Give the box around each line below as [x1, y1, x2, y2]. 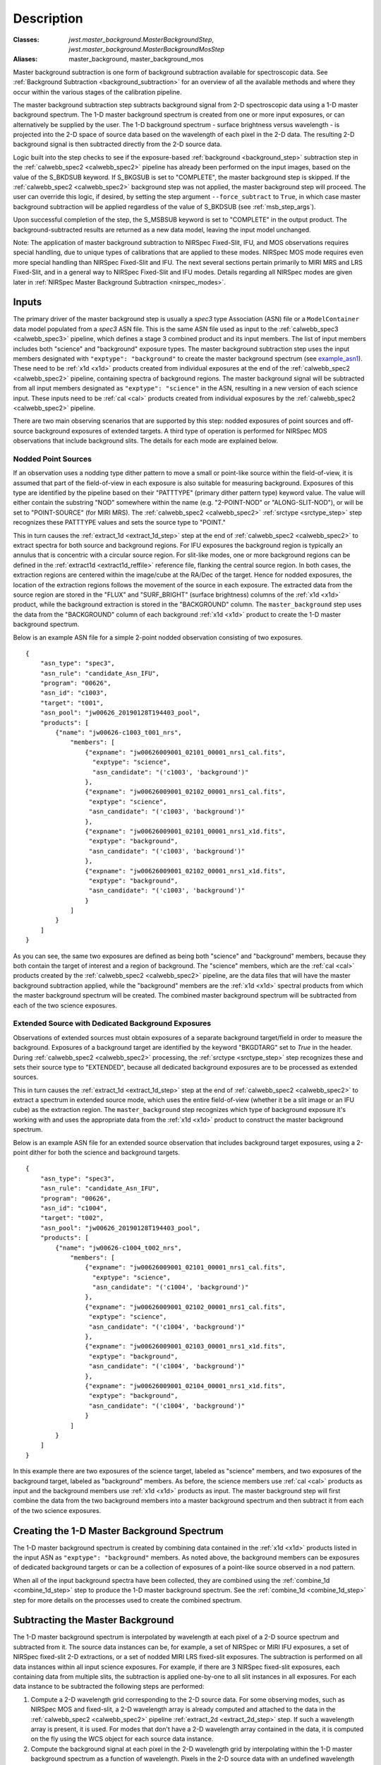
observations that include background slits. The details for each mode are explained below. [13, 436, 279, 445]
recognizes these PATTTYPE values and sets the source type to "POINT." [13, 518, 226, 527]
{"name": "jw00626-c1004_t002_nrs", [55, 1243, 183, 1252]
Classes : [13, 35, 40, 44]
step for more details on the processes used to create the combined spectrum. [13, 1596, 242, 1604]
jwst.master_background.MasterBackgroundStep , [68, 35, 214, 44]
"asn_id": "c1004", [40, 1204, 108, 1212]
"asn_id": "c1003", [40, 689, 108, 697]
